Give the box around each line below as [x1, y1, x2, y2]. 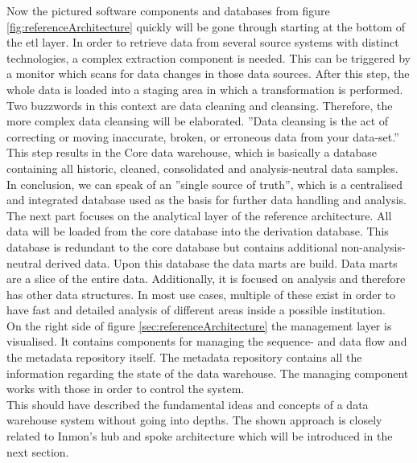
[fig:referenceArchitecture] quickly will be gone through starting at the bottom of [6, 18, 406, 35]
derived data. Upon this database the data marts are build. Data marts [45, 254, 398, 271]
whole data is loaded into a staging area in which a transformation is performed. [6, 80, 403, 97]
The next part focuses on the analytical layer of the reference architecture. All [6, 207, 392, 223]
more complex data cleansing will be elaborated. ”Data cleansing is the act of [6, 113, 389, 129]
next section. [6, 443, 69, 460]
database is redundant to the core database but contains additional [6, 238, 338, 255]
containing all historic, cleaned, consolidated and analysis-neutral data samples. [6, 159, 398, 176]
